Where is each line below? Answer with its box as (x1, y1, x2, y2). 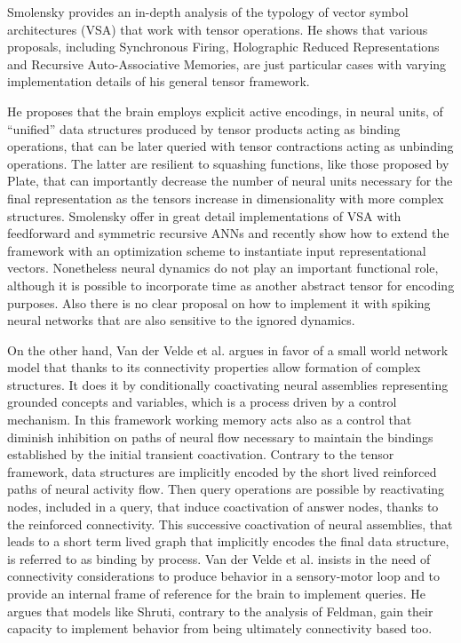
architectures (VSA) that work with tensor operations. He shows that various (7, 20, 428, 38)
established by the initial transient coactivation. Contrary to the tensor (7, 445, 394, 464)
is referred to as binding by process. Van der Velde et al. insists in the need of (7, 549, 431, 568)
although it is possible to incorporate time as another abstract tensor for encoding (7, 275, 455, 294)
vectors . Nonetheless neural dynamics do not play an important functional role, (7, 258, 439, 277)
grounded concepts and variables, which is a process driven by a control (7, 393, 397, 411)
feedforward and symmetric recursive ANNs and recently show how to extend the (7, 224, 449, 242)
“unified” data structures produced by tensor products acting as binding (7, 119, 401, 138)
